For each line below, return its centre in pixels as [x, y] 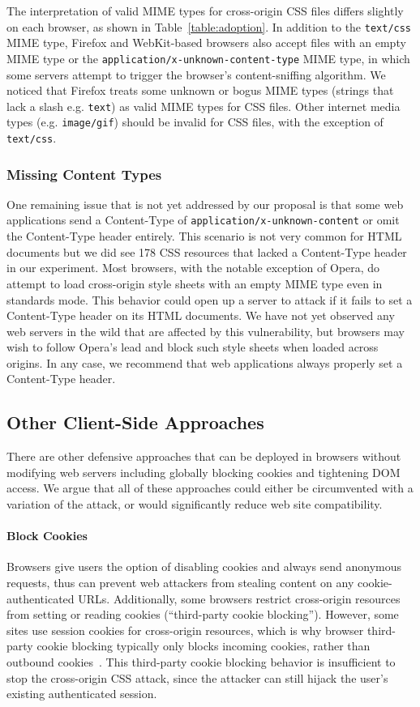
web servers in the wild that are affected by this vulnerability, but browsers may [206, 331]
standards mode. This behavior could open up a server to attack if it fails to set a [210, 299]
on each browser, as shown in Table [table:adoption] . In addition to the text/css [209, 26]
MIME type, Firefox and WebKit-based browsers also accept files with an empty [206, 43]
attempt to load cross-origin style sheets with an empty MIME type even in [195, 283]
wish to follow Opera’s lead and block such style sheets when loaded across [193, 347]
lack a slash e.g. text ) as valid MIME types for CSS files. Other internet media [204, 106]
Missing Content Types [84, 174]
